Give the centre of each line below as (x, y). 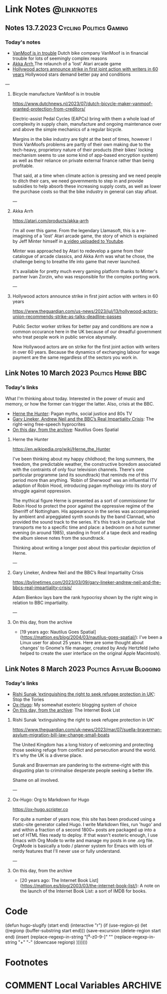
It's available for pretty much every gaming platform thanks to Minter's (85, 271)
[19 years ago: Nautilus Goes (49, 632)
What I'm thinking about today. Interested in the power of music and (75, 399)
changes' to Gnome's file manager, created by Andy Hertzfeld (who (89, 648)
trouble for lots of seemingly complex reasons (60, 58)
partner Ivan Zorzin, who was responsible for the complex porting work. (86, 276)
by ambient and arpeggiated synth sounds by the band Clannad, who (83, 517)
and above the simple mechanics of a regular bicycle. (67, 129)
